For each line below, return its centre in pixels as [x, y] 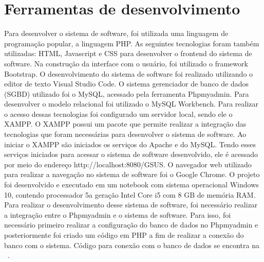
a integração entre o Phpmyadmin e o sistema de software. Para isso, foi [118, 214]
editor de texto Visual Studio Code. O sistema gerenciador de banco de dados [127, 84]
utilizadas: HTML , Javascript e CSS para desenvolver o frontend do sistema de [128, 53]
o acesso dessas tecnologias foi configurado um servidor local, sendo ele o [118, 113]
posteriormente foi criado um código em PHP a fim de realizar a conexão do [124, 235]
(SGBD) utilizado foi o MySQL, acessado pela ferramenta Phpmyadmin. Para [127, 93]
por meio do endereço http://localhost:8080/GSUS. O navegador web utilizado [128, 164]
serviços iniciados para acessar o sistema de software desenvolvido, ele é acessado [131, 154]
